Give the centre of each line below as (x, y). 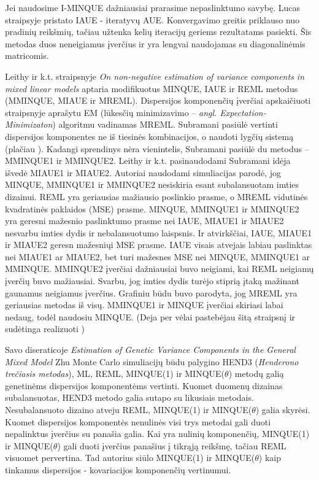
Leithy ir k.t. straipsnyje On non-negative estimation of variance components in (155, 76)
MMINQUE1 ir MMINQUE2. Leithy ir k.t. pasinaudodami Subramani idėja (148, 161)
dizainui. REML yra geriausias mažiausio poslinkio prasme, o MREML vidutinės (156, 196)
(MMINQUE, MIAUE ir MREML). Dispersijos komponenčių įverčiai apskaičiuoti (158, 100)
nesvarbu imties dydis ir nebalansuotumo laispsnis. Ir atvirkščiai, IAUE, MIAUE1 (159, 232)
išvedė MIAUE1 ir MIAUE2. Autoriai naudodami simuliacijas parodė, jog (143, 172)
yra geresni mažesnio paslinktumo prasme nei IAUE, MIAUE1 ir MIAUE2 (144, 221)
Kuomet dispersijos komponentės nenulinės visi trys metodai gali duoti (138, 421)
